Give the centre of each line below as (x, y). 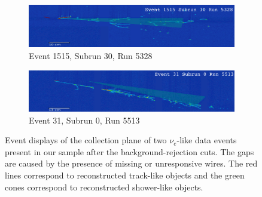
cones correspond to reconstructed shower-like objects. (104, 187)
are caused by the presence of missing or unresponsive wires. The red (131, 163)
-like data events (207, 140)
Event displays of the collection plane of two (86, 140)
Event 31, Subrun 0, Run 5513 (84, 120)
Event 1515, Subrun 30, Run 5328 (91, 55)
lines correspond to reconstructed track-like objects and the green (125, 175)
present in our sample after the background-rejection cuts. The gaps (130, 151)
